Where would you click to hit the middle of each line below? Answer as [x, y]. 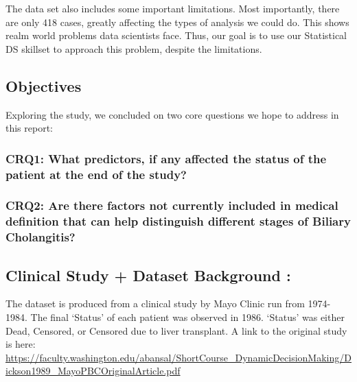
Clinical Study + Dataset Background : [148, 275]
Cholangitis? [41, 237]
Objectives [44, 85]
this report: [30, 128]
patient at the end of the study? [96, 174]
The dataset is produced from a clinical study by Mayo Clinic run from [155, 303]
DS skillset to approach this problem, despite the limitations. [134, 48]
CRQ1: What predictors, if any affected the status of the [166, 158]
